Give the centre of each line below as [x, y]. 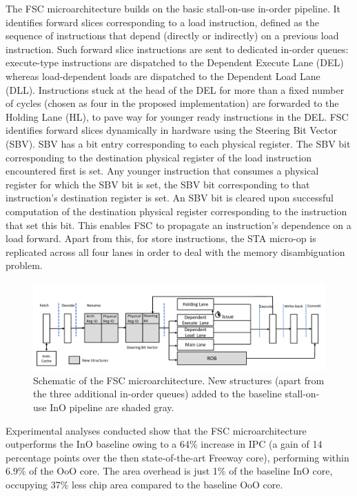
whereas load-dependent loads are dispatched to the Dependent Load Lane [163, 76]
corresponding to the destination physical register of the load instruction [159, 157]
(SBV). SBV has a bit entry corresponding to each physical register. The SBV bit [178, 143]
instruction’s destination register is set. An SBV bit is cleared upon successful [170, 198]
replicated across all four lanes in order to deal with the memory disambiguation [175, 251]
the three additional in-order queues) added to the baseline [157, 394]
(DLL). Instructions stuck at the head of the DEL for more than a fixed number [175, 89]
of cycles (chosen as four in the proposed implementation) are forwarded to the [172, 103]
